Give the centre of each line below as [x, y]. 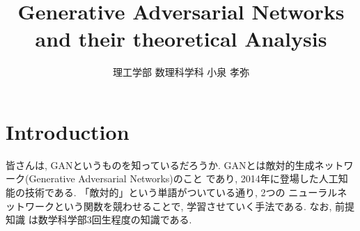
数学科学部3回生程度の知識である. [115, 220]
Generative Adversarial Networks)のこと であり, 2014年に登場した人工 [183, 178]
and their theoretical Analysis [181, 39]
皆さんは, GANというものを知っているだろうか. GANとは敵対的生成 [160, 165]
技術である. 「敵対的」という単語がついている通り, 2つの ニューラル [181, 192]
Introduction [68, 131]
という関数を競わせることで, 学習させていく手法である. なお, [193, 206]
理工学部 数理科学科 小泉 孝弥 [181, 72]
